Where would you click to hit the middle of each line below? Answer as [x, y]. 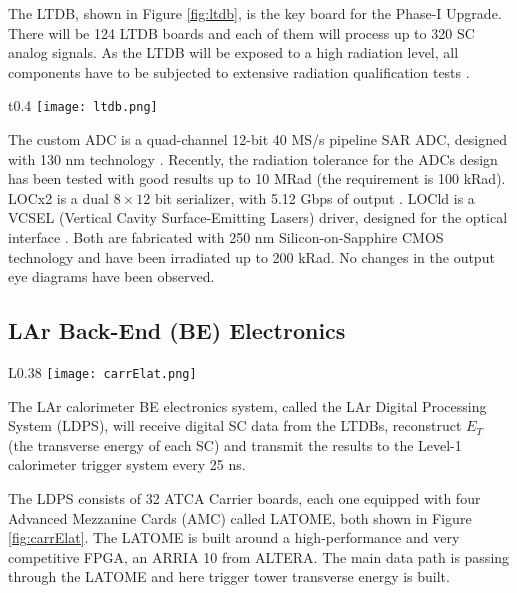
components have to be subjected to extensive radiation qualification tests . [239, 71]
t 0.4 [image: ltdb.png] [83, 105]
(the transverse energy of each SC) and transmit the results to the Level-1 [235, 444]
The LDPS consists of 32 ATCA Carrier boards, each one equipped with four [244, 498]
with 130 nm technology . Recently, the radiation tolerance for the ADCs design [253, 158]
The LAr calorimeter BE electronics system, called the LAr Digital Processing [247, 405]
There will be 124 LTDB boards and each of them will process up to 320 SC [241, 32]
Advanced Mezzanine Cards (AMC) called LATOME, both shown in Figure [240, 517]
